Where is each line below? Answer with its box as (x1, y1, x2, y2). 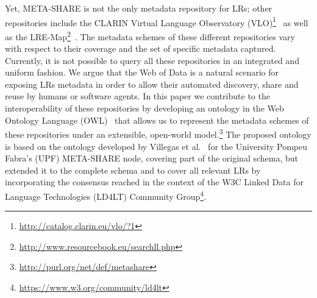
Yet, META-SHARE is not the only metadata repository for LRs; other (5, 2, 272, 14)
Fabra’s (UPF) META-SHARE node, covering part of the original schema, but (5, 152, 299, 165)
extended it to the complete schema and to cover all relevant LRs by (5, 163, 261, 176)
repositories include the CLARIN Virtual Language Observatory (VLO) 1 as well (5, 14, 308, 29)
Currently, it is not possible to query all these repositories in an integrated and (5, 54, 299, 66)
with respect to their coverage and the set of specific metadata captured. (5, 42, 276, 55)
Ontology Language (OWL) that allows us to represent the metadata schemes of (5, 113, 309, 126)
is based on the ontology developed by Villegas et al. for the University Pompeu (5, 140, 308, 152)
